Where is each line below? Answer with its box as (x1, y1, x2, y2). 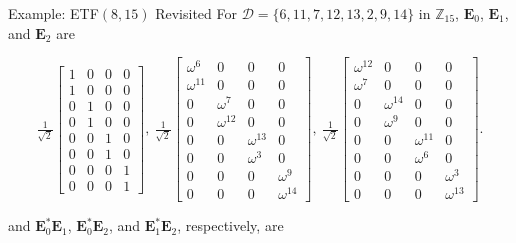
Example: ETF (8, 3, 99, 23)
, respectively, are (177, 215, 284, 236)
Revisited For (155, 3, 237, 23)
